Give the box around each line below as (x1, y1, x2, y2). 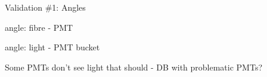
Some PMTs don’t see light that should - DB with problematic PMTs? (5, 60, 263, 73)
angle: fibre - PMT (5, 21, 73, 33)
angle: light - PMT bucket (5, 41, 100, 53)
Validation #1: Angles (5, 1, 86, 13)
